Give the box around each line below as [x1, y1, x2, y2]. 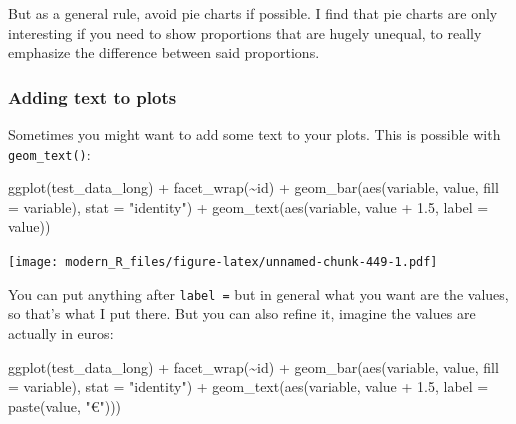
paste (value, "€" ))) [8, 395, 122, 416]
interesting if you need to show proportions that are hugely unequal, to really [8, 22, 482, 43]
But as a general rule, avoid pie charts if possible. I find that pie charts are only [8, 3, 498, 23]
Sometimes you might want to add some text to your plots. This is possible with [8, 124, 501, 144]
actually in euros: [8, 322, 114, 343]
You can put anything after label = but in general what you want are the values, [8, 283, 509, 304]
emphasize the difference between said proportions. [8, 42, 320, 63]
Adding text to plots [8, 84, 177, 109]
